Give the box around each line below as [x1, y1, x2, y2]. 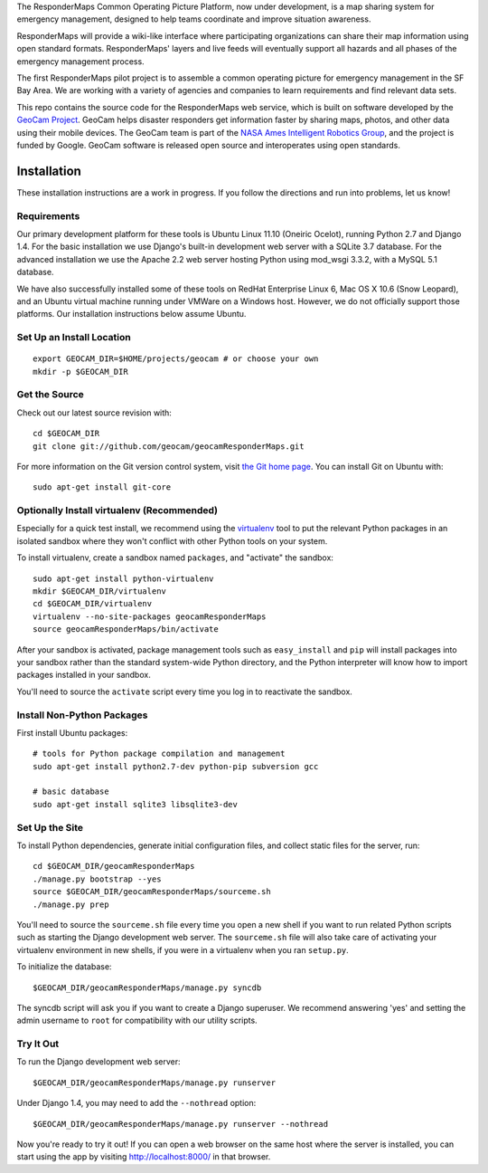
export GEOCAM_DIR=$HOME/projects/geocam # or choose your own [33, 354, 319, 364]
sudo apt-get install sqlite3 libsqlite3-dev [33, 799, 239, 809]
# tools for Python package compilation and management [33, 749, 286, 759]
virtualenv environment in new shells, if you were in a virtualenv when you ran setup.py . [16, 944, 350, 955]
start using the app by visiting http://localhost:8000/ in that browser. [16, 1151, 271, 1162]
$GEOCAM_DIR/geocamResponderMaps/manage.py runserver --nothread [33, 1119, 329, 1129]
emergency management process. [16, 55, 145, 67]
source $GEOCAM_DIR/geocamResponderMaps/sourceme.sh [33, 887, 271, 897]
